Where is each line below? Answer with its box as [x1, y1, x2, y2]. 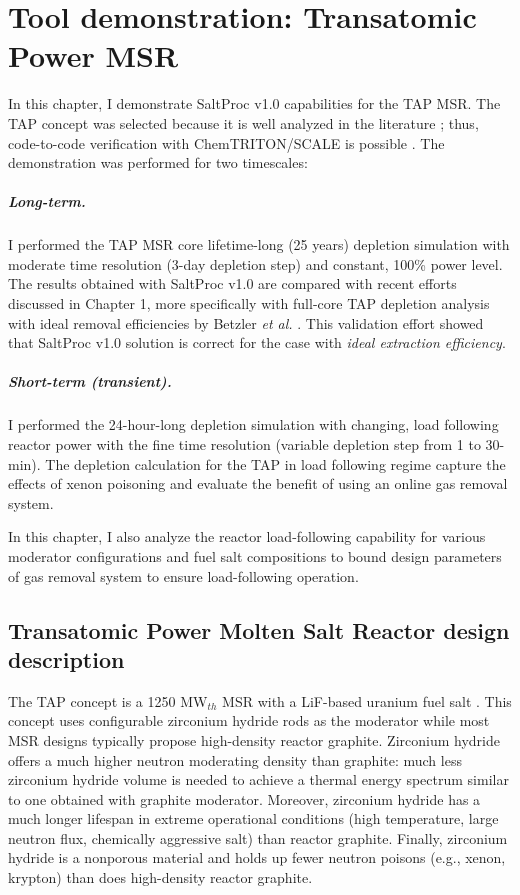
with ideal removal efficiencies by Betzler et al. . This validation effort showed [8, 312, 484, 333]
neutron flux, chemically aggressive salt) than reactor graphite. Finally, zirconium [8, 827, 508, 848]
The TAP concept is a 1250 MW [8, 690, 208, 711]
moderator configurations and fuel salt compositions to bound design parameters [8, 545, 502, 566]
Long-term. [8, 191, 86, 212]
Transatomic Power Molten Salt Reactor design [8, 614, 510, 645]
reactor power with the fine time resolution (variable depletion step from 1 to [8, 433, 481, 454]
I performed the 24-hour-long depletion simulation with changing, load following [8, 414, 499, 435]
